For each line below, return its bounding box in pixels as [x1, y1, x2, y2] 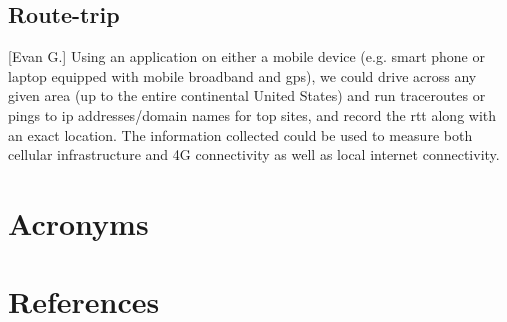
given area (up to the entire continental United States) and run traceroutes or [8, 85, 486, 106]
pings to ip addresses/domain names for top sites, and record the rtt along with [8, 104, 497, 125]
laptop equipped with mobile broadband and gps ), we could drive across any [8, 65, 477, 86]
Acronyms [8, 202, 149, 243]
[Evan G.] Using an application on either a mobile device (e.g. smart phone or [8, 46, 485, 67]
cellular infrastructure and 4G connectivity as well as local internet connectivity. [8, 144, 500, 165]
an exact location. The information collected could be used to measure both [8, 124, 473, 145]
